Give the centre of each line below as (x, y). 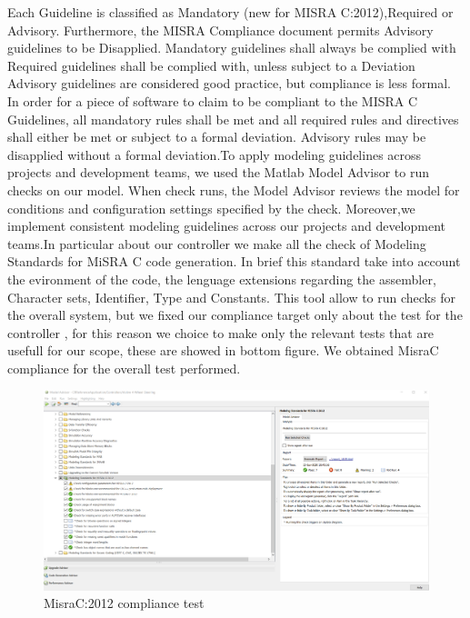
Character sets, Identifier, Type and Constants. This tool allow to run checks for (231, 297)
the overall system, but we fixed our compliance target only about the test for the (235, 315)
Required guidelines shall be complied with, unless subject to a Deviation (211, 65)
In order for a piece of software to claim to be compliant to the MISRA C (213, 100)
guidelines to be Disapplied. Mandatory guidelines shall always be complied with (232, 48)
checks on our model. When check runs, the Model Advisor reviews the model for (234, 189)
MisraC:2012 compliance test (124, 603)
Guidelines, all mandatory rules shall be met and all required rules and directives (233, 119)
